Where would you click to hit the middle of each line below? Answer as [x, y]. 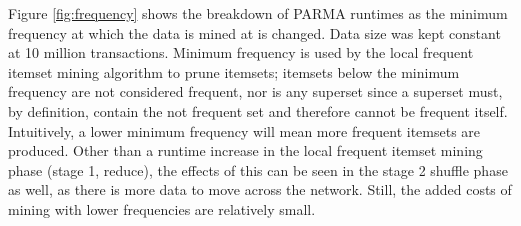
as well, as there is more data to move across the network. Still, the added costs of [260, 189]
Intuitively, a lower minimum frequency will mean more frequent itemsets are [244, 130]
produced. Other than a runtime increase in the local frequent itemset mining [245, 150]
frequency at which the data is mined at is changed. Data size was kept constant [254, 32]
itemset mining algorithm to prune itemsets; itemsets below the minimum [234, 71]
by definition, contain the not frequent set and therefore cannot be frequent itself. [258, 110]
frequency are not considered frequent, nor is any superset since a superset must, [255, 91]
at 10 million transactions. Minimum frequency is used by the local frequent [241, 52]
